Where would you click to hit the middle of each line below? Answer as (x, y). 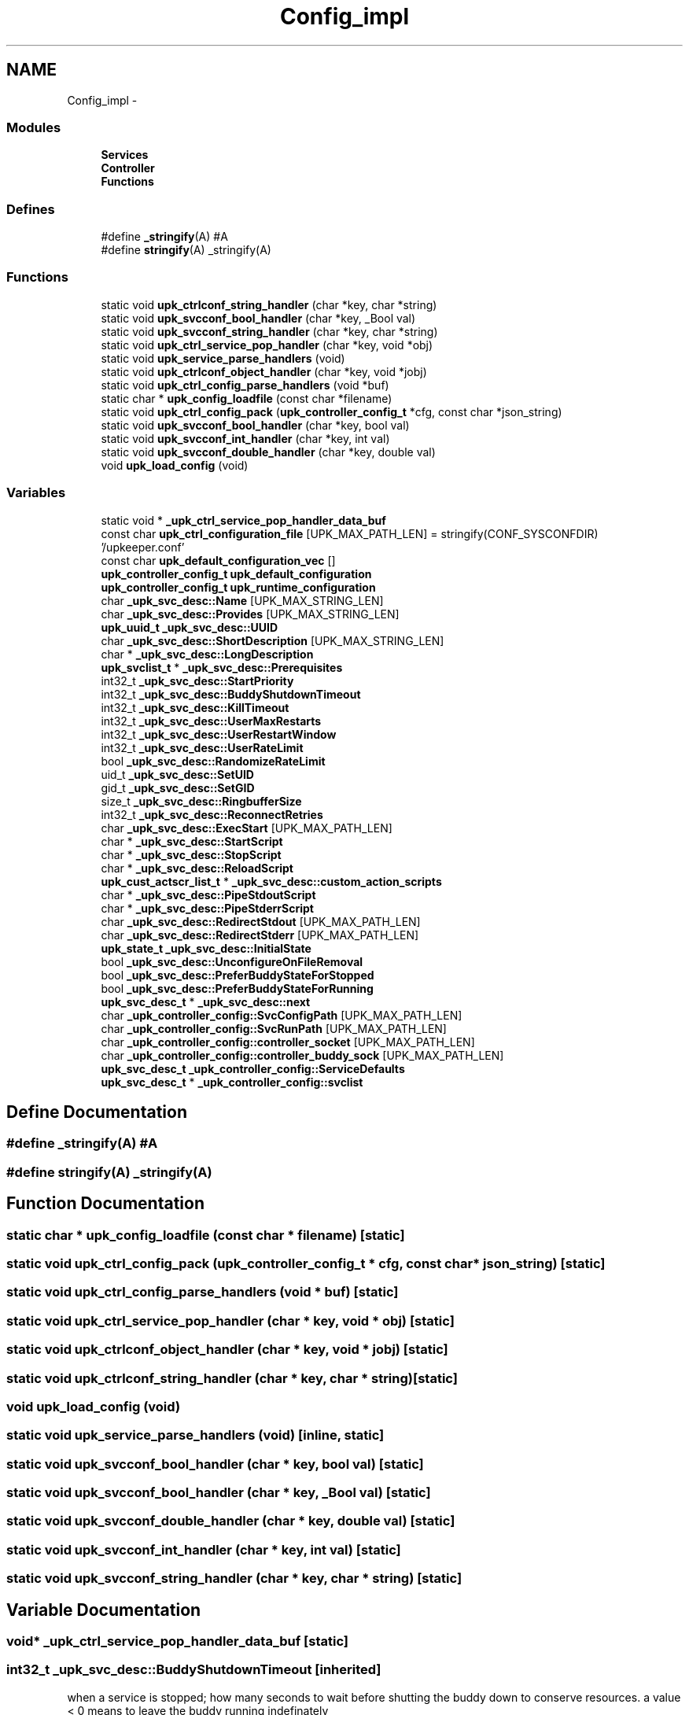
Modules (34, 127)
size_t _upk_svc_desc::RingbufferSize (201, 801)
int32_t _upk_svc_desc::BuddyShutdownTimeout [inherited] (194, 1670)
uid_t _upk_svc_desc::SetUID (177, 774)
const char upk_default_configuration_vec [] (218, 560)
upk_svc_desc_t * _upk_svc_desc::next (206, 1001)
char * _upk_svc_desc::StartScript (192, 841)
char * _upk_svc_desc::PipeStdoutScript (208, 894)
